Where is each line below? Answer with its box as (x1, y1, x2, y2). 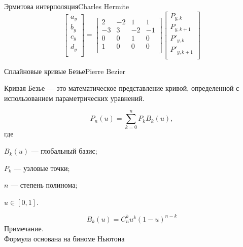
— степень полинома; (11, 180, 78, 190)
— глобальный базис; (31, 146, 97, 156)
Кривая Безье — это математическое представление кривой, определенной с (4, 83, 239, 93)
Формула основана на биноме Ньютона (4, 233, 125, 243)
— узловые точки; (14, 162, 70, 173)
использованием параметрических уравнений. (4, 92, 145, 103)
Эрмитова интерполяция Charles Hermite (4, 1, 129, 11)
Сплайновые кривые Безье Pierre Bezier (4, 65, 126, 76)
